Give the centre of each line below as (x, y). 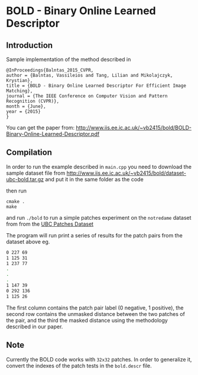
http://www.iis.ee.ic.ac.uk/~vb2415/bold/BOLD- (134, 128)
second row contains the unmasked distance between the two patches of (95, 314)
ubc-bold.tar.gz (25, 179)
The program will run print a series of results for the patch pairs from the (95, 235)
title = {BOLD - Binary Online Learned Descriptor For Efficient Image (96, 86)
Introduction (30, 45)
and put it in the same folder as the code (94, 179)
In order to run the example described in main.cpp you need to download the (99, 167)
